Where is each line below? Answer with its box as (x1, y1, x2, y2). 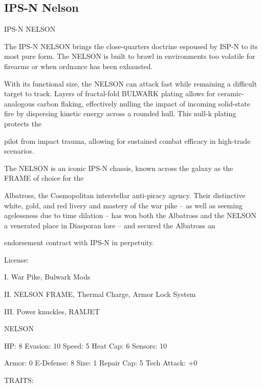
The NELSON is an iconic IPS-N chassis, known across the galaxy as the (4, 162, 233, 173)
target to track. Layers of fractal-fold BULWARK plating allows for (4, 88, 215, 99)
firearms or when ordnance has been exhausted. (4, 60, 153, 71)
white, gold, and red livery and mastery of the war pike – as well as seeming (4, 200, 243, 210)
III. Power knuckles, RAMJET (4, 306, 100, 316)
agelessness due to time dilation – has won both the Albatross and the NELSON (4, 210, 256, 221)
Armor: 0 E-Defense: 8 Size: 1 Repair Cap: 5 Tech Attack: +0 (4, 357, 198, 368)
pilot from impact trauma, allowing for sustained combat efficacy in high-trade (4, 135, 251, 146)
